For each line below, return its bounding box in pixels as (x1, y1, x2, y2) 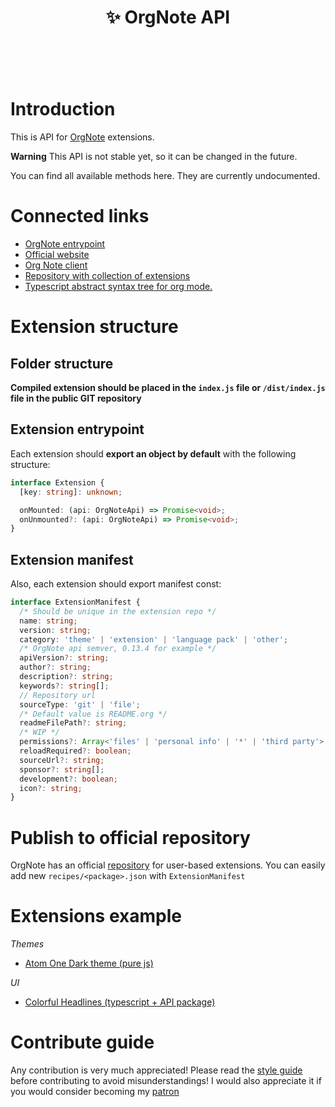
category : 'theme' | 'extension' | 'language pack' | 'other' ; (19, 634, 289, 645)
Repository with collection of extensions (24, 270, 191, 282)
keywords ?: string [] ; (19, 681, 110, 691)
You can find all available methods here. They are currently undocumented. (10, 170, 321, 182)
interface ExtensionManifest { (10, 597, 141, 608)
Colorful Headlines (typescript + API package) (24, 996, 216, 1008)
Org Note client (24, 259, 88, 271)
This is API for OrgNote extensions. (10, 131, 155, 143)
